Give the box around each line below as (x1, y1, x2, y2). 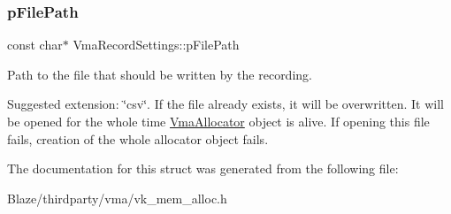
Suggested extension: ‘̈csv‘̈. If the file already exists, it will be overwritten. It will (7, 95, 444, 113)
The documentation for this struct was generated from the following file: (7, 159, 399, 178)
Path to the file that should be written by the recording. (7, 65, 312, 83)
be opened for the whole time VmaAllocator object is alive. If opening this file (7, 112, 430, 130)
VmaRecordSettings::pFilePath (73, 35, 240, 54)
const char (7, 35, 63, 54)
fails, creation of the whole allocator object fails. (7, 129, 269, 148)
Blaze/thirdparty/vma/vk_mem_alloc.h (7, 188, 227, 207)
